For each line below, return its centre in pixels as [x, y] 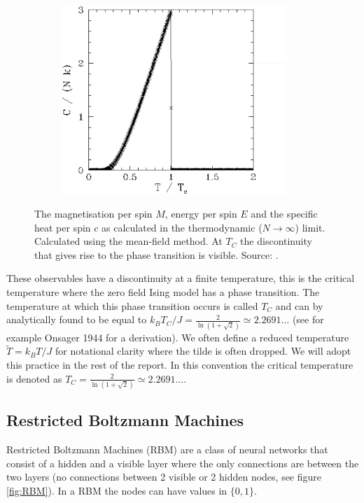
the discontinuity [276, 241]
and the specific [284, 214]
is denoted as [34, 378]
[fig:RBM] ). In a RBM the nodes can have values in [117, 490]
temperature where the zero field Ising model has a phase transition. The [163, 292]
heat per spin [63, 227]
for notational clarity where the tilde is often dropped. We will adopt [203, 351]
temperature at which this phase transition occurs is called [132, 305]
